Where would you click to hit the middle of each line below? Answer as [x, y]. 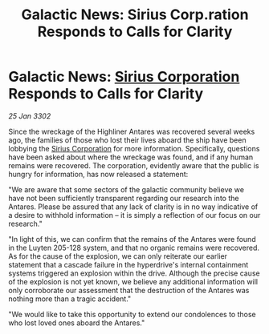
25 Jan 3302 [30, 116]
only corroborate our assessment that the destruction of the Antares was [129, 290]
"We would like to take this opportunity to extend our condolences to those [132, 314]
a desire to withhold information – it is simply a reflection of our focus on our [134, 215]
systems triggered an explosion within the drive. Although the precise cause [134, 273]
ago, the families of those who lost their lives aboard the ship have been [127, 140]
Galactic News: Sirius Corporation [124, 77]
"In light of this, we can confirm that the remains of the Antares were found [132, 239]
